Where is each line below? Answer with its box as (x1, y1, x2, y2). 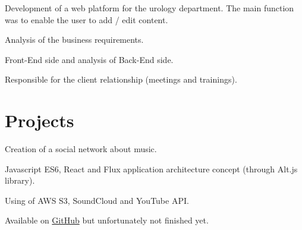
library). (5, 174, 35, 187)
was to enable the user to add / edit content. (5, 13, 168, 26)
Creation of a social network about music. (5, 143, 157, 155)
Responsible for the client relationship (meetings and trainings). (5, 73, 237, 86)
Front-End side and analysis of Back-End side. (5, 53, 174, 65)
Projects (5, 108, 74, 133)
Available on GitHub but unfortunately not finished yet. (5, 214, 209, 226)
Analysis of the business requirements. (5, 33, 144, 46)
